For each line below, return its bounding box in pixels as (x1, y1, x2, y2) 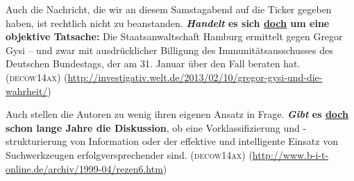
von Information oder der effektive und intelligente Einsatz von (70, 134, 338, 148)
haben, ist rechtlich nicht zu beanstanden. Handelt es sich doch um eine (6, 15, 330, 30)
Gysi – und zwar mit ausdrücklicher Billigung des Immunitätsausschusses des (6, 42, 333, 57)
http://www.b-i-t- (252, 147, 329, 162)
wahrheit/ (6, 83, 48, 98)
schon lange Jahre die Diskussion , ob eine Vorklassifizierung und (6, 120, 300, 135)
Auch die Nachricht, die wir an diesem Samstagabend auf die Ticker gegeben (6, 2, 332, 16)
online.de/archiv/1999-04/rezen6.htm (6, 161, 163, 175)
